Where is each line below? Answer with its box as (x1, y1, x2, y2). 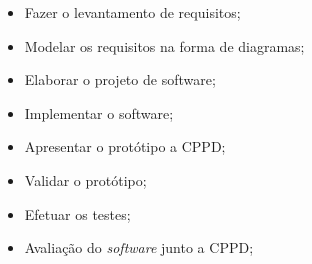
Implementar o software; (24, 102, 174, 123)
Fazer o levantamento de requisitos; (24, 2, 241, 22)
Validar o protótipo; (24, 169, 147, 190)
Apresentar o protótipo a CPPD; (24, 136, 226, 157)
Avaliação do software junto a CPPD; (24, 237, 254, 258)
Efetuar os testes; (24, 203, 131, 224)
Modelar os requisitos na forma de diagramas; (24, 35, 305, 56)
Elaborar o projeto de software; (24, 69, 216, 90)
